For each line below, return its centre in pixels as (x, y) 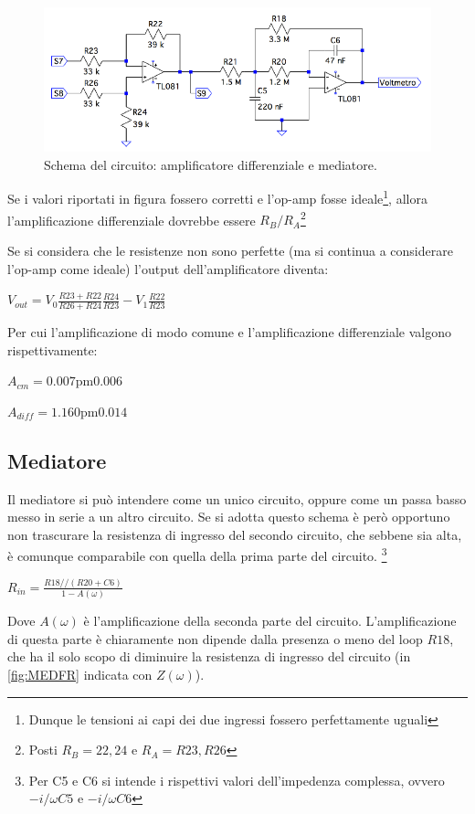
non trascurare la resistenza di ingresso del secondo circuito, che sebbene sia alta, (235, 534)
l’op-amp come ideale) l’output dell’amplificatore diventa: (168, 268)
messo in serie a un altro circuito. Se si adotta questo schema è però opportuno (229, 517)
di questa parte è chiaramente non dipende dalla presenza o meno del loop (215, 638)
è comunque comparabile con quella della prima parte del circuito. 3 (197, 554)
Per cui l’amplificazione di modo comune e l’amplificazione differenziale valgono (229, 331)
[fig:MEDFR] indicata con (80, 675)
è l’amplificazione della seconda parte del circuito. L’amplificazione (270, 621)
